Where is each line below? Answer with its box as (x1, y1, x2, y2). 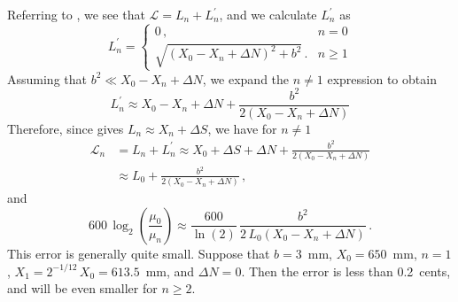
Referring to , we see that (7, 5, 145, 23)
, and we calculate (219, 5, 317, 23)
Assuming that (7, 69, 87, 88)
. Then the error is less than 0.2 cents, (241, 261, 451, 280)
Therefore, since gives (7, 119, 124, 137)
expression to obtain (327, 69, 437, 88)
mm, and (145, 261, 195, 280)
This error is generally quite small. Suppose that (7, 244, 270, 262)
